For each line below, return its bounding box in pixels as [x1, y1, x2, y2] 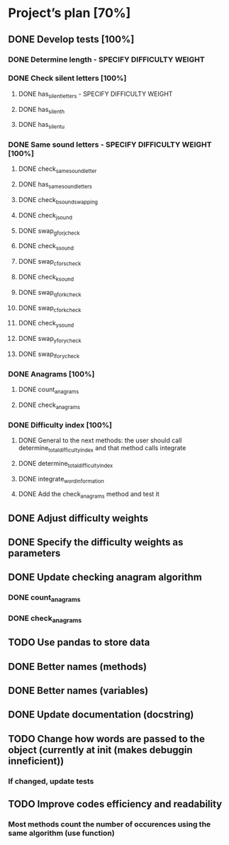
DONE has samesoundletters [18, 180, 93, 191]
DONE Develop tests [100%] [8, 33, 135, 45]
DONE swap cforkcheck [18, 303, 82, 313]
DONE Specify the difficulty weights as [8, 537, 184, 548]
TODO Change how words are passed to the [8, 732, 205, 745]
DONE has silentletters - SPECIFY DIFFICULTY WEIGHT [18, 89, 173, 100]
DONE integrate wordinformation [18, 474, 105, 485]
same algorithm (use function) [8, 828, 116, 838]
